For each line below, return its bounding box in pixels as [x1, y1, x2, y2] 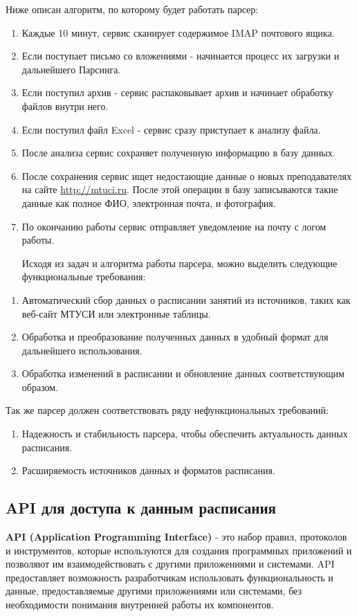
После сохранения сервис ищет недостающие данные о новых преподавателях [21, 168, 351, 183]
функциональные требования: [21, 269, 146, 284]
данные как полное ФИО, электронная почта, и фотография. [21, 195, 276, 210]
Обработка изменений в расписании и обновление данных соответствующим [21, 366, 345, 381]
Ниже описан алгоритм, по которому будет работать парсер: [6, 2, 259, 16]
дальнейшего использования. [21, 343, 143, 357]
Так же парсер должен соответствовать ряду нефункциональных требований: [6, 403, 329, 417]
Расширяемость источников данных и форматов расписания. [21, 463, 275, 478]
